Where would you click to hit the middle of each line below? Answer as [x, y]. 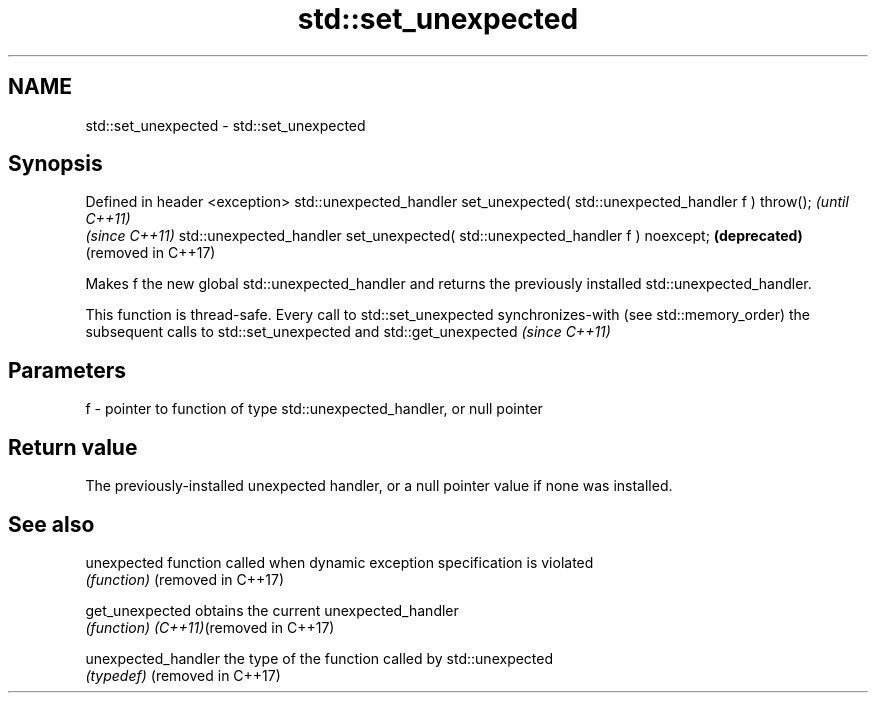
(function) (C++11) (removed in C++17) [210, 627]
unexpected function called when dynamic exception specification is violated [339, 562]
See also [51, 524]
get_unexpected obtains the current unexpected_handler [272, 610]
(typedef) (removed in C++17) [183, 675]
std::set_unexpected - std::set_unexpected [225, 125]
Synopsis [55, 164]
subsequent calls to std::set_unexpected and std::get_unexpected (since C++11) [348, 332]
